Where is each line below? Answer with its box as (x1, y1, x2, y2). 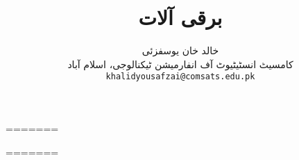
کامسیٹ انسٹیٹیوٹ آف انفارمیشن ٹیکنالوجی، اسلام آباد (67, 56, 293, 71)
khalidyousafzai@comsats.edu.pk (105, 72, 255, 82)
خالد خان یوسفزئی (142, 43, 219, 58)
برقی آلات (138, 3, 223, 31)
